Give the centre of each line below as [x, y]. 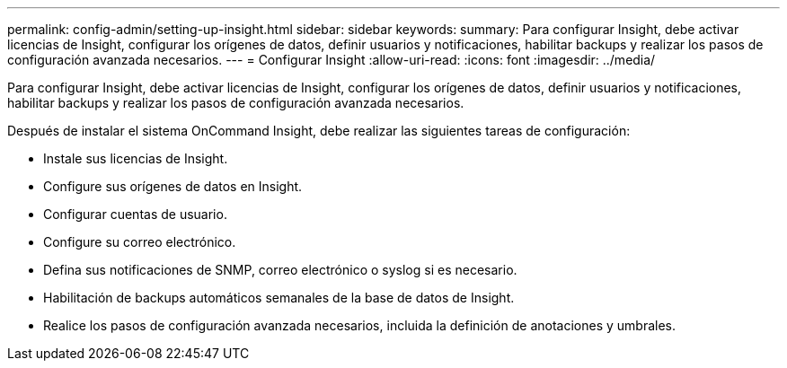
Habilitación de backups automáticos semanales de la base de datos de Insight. [279, 298]
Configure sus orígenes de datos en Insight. [173, 186]
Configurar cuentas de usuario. [135, 214]
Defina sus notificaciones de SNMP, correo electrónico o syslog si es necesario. [280, 270]
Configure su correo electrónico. [140, 242]
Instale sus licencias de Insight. [136, 158]
